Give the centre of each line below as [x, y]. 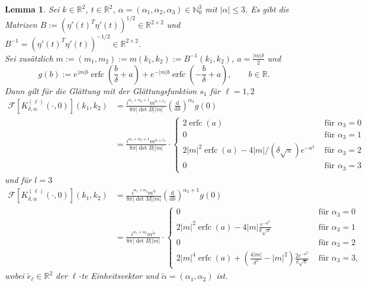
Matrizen [21, 25]
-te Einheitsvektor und [118, 276]
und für [18, 180]
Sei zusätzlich [29, 58]
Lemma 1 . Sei [32, 9]
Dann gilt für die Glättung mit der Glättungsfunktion [101, 90]
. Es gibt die [267, 9]
